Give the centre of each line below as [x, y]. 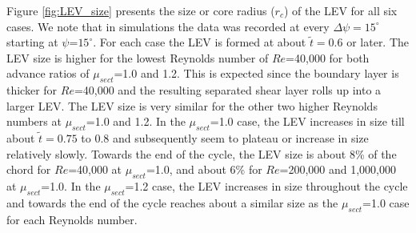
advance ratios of [48, 73]
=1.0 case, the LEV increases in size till [307, 121]
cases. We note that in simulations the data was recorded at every [168, 26]
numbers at [34, 121]
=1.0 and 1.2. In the [136, 121]
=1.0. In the [71, 186]
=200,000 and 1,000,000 [338, 169]
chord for [29, 169]
